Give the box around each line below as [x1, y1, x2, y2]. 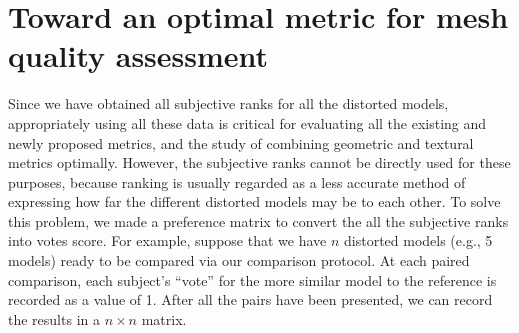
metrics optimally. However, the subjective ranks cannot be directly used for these [8, 152, 511, 173]
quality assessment [8, 35, 269, 76]
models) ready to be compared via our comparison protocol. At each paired [8, 250, 470, 271]
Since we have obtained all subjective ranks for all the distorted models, [8, 93, 449, 114]
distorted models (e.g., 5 [344, 230, 493, 251]
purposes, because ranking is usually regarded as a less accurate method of [8, 171, 466, 192]
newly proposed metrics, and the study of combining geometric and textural [8, 132, 474, 153]
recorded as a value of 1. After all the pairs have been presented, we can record [8, 289, 493, 310]
